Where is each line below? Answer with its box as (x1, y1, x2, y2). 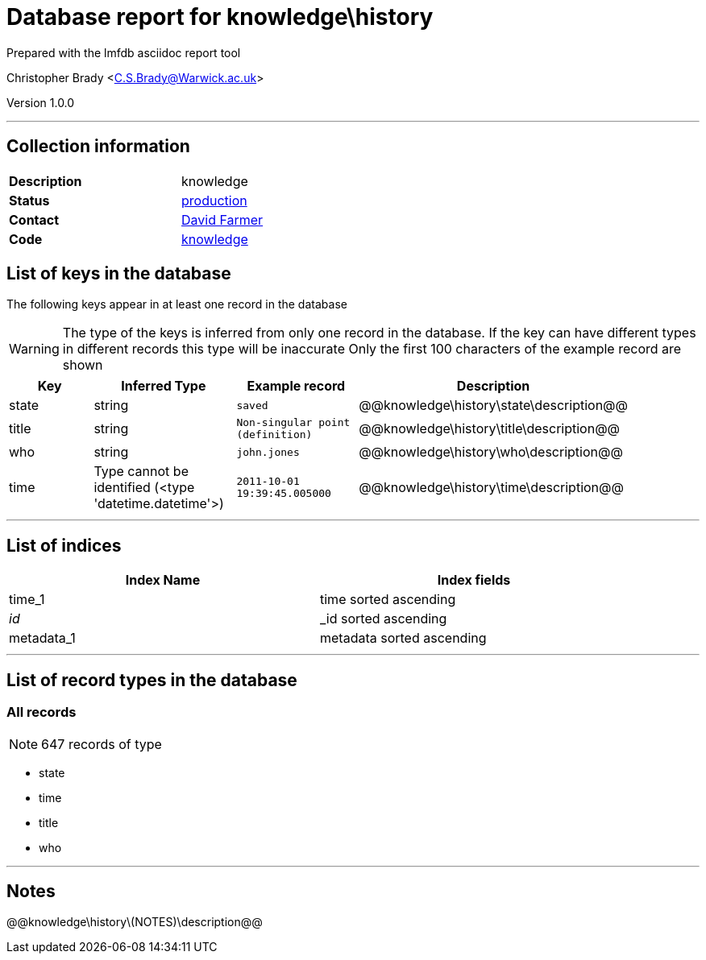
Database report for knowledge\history (6, 3, 434, 31)
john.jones (236, 445, 300, 458)
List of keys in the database (6, 263, 231, 284)
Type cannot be (93, 463, 189, 480)
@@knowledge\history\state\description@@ (359, 397, 628, 414)
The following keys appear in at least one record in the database (6, 297, 347, 312)
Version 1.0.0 (6, 95, 75, 110)
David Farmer (181, 211, 264, 228)
